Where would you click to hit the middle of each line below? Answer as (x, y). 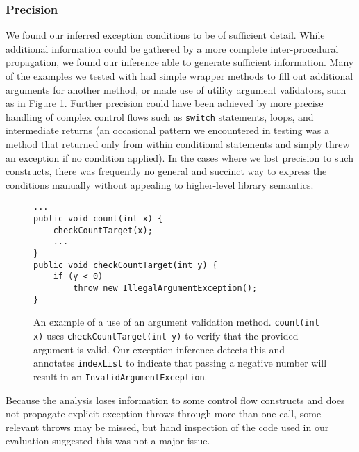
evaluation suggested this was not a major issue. (108, 441)
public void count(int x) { (98, 219)
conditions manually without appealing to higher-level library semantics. (160, 184)
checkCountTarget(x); (103, 230)
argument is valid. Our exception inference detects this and (159, 349)
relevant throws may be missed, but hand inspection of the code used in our (167, 427)
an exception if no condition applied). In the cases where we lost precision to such (179, 157)
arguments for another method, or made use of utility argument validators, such (176, 89)
